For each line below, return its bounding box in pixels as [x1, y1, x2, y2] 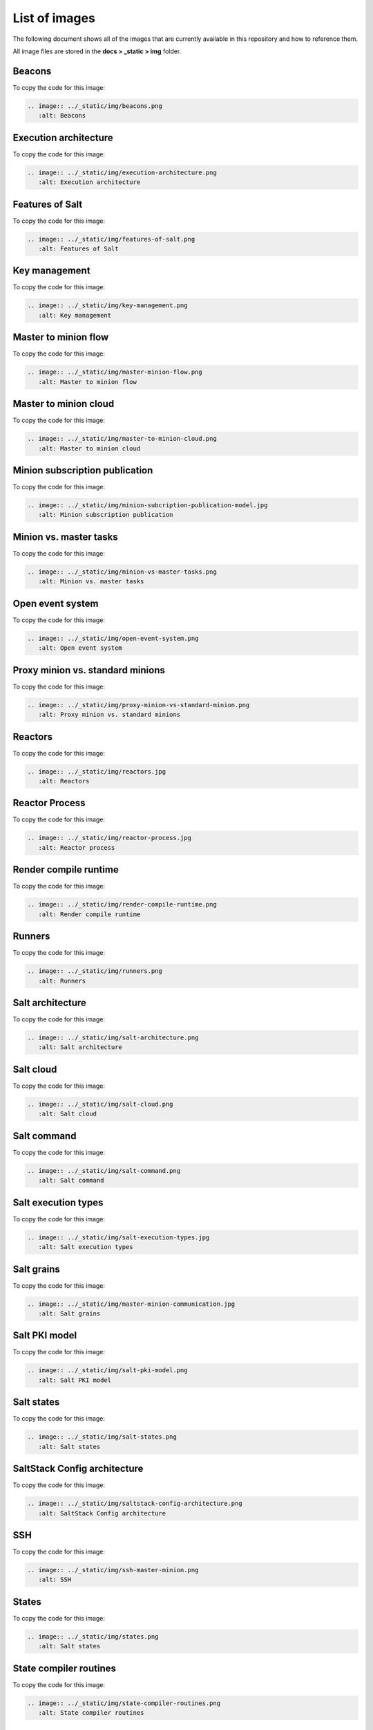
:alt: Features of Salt [38, 244, 119, 253]
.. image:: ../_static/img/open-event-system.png [27, 634, 199, 642]
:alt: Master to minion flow [38, 378, 137, 385]
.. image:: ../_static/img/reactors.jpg [27, 767, 166, 775]
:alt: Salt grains [38, 1309, 101, 1318]
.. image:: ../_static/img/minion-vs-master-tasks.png [27, 567, 217, 576]
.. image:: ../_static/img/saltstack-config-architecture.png [27, 1500, 242, 1508]
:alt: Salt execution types [38, 1243, 134, 1251]
